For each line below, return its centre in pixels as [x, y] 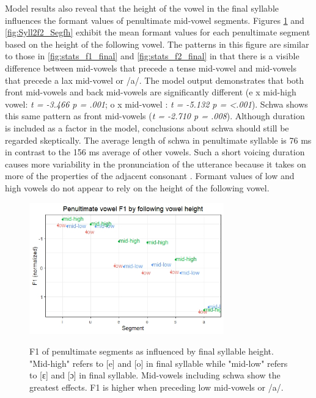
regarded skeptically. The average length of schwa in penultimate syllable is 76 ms [158, 140]
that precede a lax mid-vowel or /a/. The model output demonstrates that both [155, 80]
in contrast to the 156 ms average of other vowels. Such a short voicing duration [155, 152]
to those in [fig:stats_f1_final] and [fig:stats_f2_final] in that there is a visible [152, 56]
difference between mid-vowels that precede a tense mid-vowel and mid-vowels [151, 68]
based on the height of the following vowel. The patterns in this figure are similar [157, 44]
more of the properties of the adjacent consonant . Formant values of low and [150, 176]
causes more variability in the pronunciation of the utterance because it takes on [156, 164]
